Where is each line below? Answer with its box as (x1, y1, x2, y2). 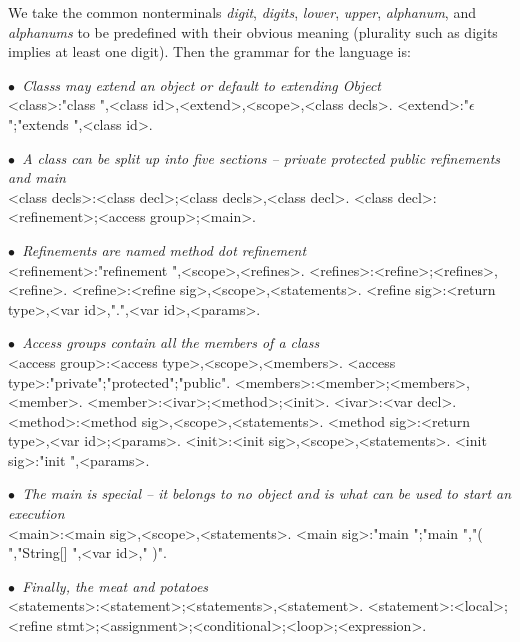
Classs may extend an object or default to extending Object (22, 74, 381, 95)
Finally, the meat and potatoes (22, 575, 209, 596)
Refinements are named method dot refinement (22, 239, 307, 260)
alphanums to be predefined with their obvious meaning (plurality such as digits (8, 21, 498, 42)
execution (8, 503, 65, 524)
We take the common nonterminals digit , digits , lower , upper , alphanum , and (8, 2, 476, 22)
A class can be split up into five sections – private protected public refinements (22, 147, 501, 168)
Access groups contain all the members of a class (22, 332, 320, 353)
